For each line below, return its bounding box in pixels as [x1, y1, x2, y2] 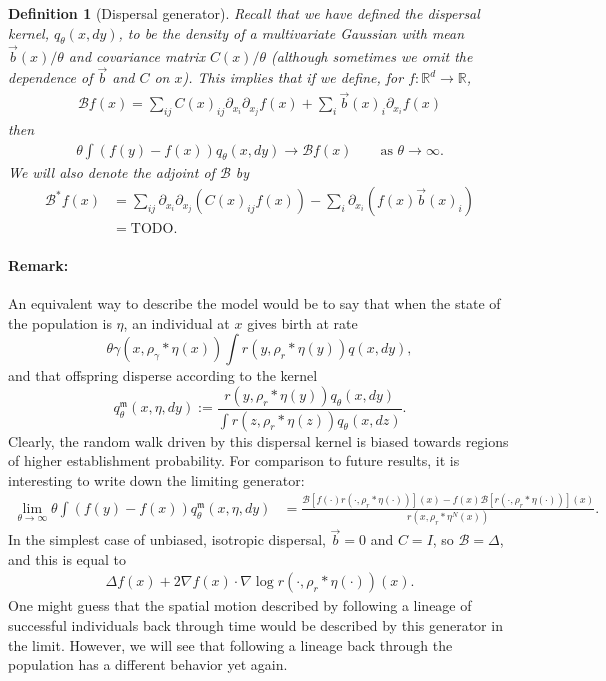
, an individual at [123, 312, 230, 333]
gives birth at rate [247, 312, 358, 333]
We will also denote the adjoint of [8, 162, 215, 183]
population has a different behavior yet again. [8, 654, 288, 675]
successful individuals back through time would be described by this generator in [8, 615, 503, 636]
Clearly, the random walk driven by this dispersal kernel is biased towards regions [8, 430, 509, 451]
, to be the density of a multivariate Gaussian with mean [118, 22, 465, 43]
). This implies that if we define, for [182, 67, 404, 88]
